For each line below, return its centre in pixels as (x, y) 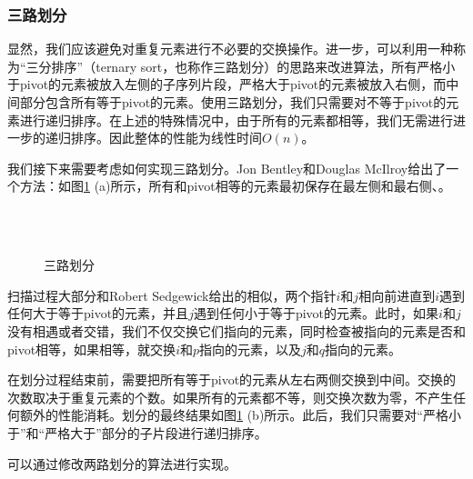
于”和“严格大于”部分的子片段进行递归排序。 (137, 432)
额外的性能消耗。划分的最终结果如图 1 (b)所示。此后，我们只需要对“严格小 (240, 415)
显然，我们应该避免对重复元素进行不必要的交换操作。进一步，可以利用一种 (230, 49)
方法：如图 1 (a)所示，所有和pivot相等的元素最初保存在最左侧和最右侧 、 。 (235, 186)
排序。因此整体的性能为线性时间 (166, 138)
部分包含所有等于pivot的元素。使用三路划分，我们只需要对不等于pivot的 (233, 102)
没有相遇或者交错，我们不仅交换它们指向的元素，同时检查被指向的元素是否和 (236, 330)
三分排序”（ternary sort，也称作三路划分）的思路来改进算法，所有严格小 (241, 66)
